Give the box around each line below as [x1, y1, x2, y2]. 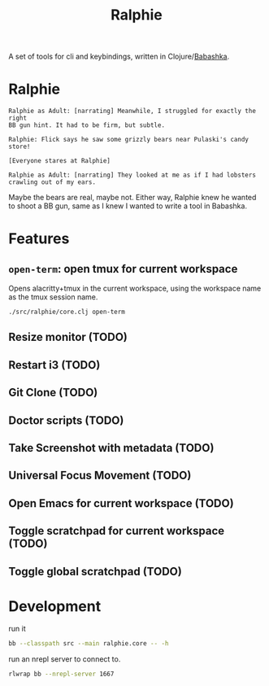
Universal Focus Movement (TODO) [8, 469, 192, 483]
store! [8, 142, 31, 151]
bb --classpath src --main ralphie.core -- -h [8, 640, 169, 648]
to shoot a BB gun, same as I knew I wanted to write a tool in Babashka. [8, 201, 248, 211]
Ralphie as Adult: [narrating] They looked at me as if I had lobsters [8, 171, 256, 180]
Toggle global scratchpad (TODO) [8, 564, 183, 579]
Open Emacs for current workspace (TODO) [8, 496, 234, 510]
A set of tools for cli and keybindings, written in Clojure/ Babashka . [8, 51, 230, 62]
